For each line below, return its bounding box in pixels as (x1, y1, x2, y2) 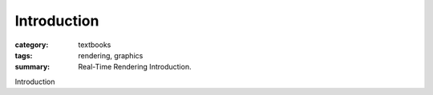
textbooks (78, 40, 111, 49)
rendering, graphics (78, 50, 144, 60)
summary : (14, 62, 51, 72)
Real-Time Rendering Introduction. (78, 62, 192, 72)
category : (14, 40, 49, 49)
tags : (14, 50, 33, 60)
